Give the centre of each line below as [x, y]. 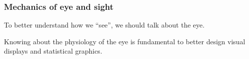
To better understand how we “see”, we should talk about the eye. [104, 25]
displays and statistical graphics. [53, 51]
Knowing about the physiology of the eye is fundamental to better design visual [125, 41]
